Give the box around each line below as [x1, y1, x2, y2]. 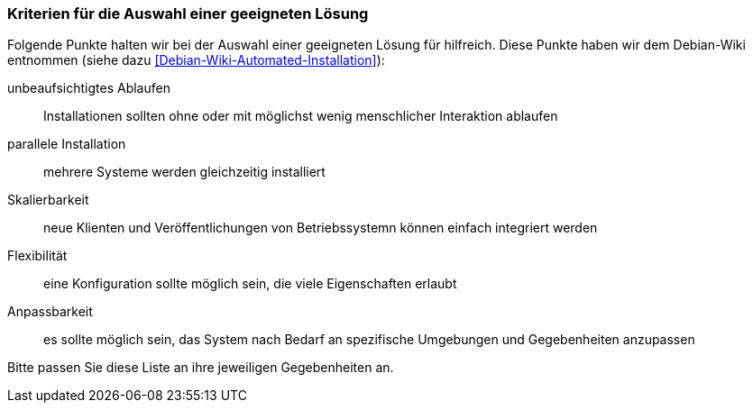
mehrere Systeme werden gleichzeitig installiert [43, 164, 326, 180]
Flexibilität [7, 248, 68, 264]
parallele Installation [7, 136, 126, 152]
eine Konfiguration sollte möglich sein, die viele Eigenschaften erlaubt [43, 276, 457, 292]
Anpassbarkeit [7, 304, 93, 320]
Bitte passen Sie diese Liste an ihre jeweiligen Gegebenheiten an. [7, 360, 394, 376]
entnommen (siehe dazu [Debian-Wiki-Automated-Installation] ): [7, 52, 385, 68]
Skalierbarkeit [7, 192, 89, 208]
